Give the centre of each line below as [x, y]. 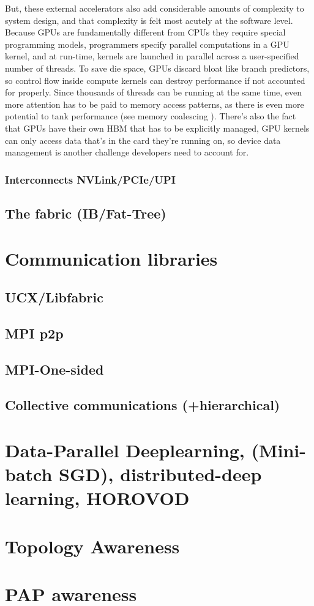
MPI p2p [34, 333]
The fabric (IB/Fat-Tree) [86, 213]
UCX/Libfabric [54, 297]
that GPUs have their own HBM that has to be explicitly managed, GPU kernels [157, 128]
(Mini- [278, 450]
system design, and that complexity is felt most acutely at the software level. [149, 20]
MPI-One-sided [54, 369]
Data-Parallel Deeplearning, [125, 450]
